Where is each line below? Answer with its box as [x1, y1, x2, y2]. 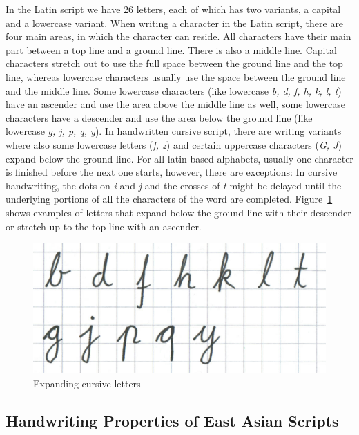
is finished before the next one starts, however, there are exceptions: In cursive [6, 165, 338, 179]
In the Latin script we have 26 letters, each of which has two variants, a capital [6, 2, 341, 16]
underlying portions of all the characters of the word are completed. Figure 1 [6, 192, 333, 206]
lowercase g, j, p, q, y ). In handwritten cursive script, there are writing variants [6, 124, 342, 138]
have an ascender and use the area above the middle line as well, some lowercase [6, 97, 345, 111]
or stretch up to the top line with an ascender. [6, 219, 202, 233]
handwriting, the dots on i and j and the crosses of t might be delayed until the [6, 178, 342, 192]
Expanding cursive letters [33, 376, 141, 390]
